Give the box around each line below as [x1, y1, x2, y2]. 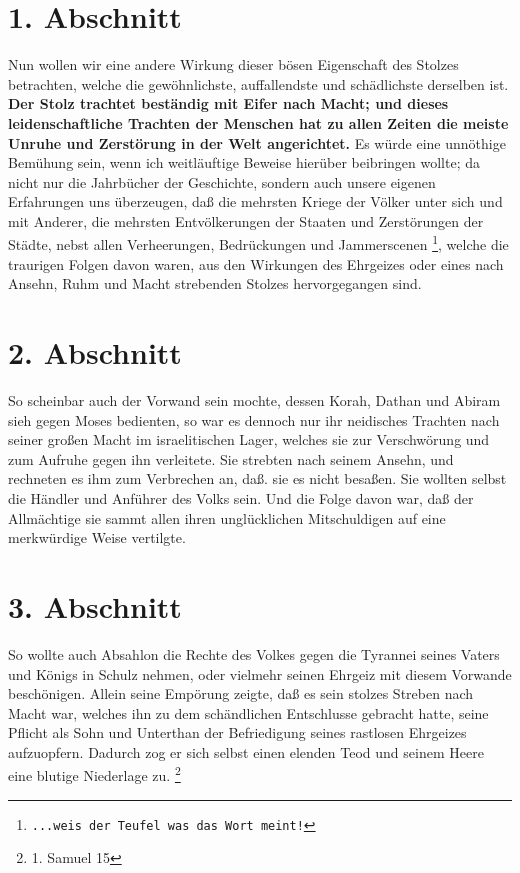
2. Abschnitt [8, 332, 182, 373]
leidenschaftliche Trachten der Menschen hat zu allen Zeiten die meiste [8, 112, 509, 133]
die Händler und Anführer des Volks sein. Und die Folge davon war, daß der [8, 488, 474, 508]
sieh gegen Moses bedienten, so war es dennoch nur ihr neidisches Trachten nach [8, 409, 500, 430]
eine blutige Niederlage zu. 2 [8, 762, 181, 786]
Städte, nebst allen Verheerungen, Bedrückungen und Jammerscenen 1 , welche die [8, 231, 509, 255]
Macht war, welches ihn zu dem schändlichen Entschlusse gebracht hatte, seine [8, 702, 489, 723]
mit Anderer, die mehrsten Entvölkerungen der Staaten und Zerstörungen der [8, 210, 484, 231]
